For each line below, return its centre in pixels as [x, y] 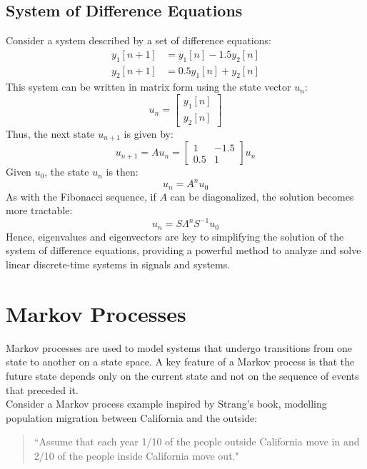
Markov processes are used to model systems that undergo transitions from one [179, 347]
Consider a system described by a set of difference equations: [139, 40]
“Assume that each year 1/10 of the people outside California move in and [197, 442]
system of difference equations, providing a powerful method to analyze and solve [183, 250]
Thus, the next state [50, 133]
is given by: [149, 133]
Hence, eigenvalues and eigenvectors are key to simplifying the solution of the [175, 236]
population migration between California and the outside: [132, 417]
